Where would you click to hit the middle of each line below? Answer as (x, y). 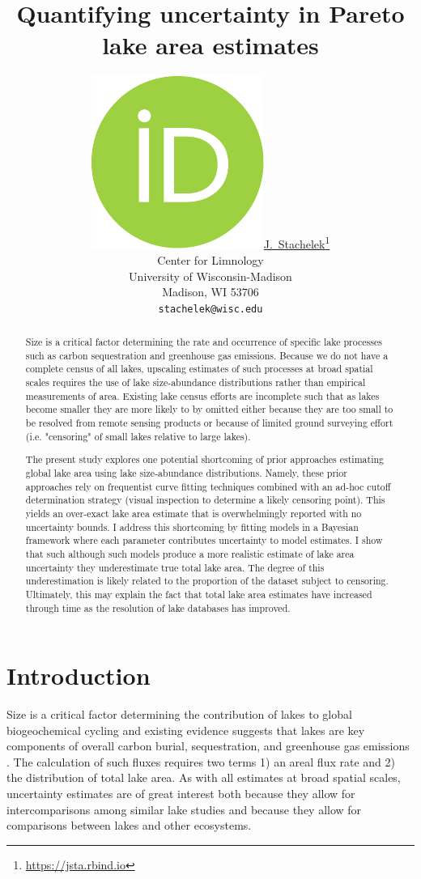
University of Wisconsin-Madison (210, 276)
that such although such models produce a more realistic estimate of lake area (190, 553)
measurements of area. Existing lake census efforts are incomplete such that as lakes (202, 395)
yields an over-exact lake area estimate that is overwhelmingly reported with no (193, 513)
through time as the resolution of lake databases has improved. (158, 607)
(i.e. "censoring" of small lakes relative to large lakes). (138, 436)
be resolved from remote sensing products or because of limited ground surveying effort (209, 423)
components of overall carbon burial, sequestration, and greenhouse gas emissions (208, 746)
